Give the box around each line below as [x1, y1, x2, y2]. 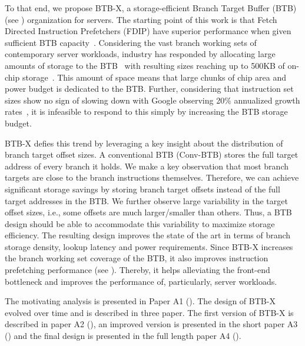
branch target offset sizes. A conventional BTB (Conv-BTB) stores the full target [5, 148, 299, 161]
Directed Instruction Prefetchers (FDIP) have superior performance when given [5, 25, 291, 37]
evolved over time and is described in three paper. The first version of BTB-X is [5, 306, 294, 318]
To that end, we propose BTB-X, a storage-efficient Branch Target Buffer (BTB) [5, 2, 297, 14]
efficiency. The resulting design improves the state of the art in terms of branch [5, 229, 291, 241]
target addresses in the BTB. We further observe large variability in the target [5, 194, 288, 207]
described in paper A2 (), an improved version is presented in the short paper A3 [5, 318, 298, 330]
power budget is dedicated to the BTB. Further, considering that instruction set [5, 82, 294, 95]
